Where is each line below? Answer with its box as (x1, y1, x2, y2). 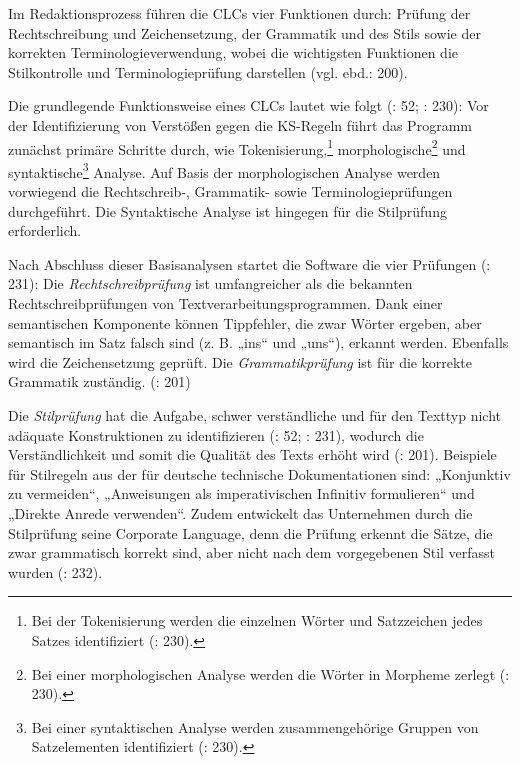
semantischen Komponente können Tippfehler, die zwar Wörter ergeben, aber (8, 312, 482, 333)
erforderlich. (8, 220, 82, 241)
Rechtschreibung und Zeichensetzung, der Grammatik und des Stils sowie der (8, 22, 481, 43)
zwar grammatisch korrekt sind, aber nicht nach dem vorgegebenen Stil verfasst (8, 542, 496, 563)
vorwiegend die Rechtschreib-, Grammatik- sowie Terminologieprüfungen (8, 181, 453, 202)
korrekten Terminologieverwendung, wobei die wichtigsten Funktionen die (8, 42, 459, 63)
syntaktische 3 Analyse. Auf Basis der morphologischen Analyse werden (8, 158, 441, 182)
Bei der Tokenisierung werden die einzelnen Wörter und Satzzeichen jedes (31, 610, 483, 631)
